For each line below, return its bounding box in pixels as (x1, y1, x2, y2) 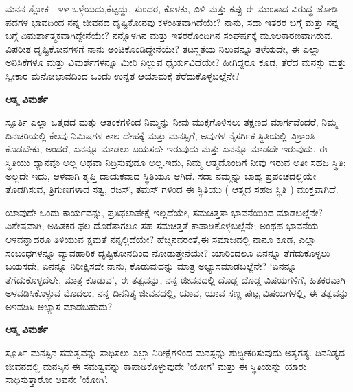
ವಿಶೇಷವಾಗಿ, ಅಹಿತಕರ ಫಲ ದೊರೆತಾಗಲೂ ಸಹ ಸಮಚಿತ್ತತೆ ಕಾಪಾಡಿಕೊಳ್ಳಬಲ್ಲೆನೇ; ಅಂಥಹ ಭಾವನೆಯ (5, 218, 319, 233)
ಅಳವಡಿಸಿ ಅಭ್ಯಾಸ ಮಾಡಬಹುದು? (5, 299, 113, 313)
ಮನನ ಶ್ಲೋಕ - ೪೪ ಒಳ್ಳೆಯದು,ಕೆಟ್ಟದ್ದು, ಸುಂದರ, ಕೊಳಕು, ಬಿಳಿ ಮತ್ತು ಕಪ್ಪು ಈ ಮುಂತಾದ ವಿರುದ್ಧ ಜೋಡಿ (5, 1, 338, 15)
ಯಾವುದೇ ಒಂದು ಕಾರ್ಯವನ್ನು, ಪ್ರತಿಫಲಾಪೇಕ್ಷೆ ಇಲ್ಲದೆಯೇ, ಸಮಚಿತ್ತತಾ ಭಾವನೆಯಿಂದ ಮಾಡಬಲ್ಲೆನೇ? (5, 205, 323, 219)
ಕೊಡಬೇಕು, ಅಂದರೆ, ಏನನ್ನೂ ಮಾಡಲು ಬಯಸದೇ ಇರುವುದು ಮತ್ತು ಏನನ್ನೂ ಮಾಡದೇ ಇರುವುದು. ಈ (5, 141, 328, 156)
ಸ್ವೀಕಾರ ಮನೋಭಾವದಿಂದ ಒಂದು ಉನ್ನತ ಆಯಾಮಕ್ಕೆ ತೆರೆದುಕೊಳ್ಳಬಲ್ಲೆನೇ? (5, 68, 240, 82)
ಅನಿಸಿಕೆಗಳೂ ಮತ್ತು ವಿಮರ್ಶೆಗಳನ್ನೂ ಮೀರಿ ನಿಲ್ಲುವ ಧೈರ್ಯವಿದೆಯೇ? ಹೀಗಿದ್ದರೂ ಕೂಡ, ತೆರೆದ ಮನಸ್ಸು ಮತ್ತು (5, 55, 347, 69)
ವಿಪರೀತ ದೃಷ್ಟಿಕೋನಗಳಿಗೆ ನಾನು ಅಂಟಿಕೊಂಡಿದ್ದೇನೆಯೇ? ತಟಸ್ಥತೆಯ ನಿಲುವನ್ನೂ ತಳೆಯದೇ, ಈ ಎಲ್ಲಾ (5, 41, 320, 56)
